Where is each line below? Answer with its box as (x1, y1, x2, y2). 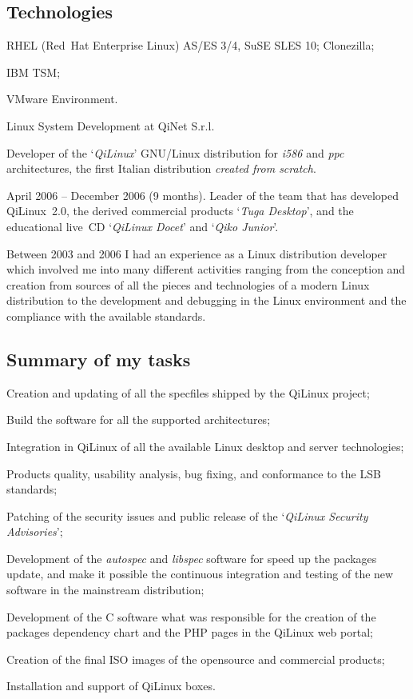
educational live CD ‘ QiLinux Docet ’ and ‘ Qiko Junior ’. (6, 218, 279, 234)
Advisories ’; (6, 523, 63, 540)
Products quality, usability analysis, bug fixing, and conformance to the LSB (6, 465, 381, 481)
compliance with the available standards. (6, 307, 206, 324)
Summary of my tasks (6, 346, 191, 371)
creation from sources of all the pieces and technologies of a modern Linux (6, 276, 370, 293)
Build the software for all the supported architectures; (6, 411, 271, 428)
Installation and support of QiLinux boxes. (6, 677, 216, 694)
